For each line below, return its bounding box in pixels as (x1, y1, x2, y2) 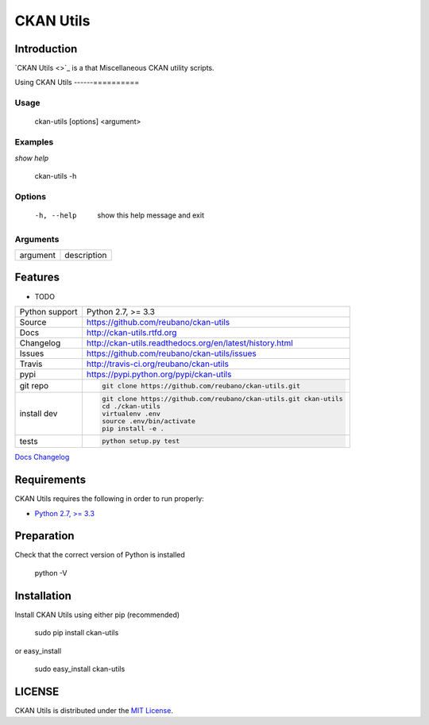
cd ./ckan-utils (102, 402, 160, 411)
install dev (19, 408, 58, 419)
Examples (14, 137, 54, 148)
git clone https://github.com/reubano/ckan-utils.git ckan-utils (102, 394, 343, 403)
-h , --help (34, 210, 77, 220)
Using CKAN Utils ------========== (14, 78, 140, 87)
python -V (34, 568, 68, 577)
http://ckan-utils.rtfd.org (86, 326, 177, 337)
